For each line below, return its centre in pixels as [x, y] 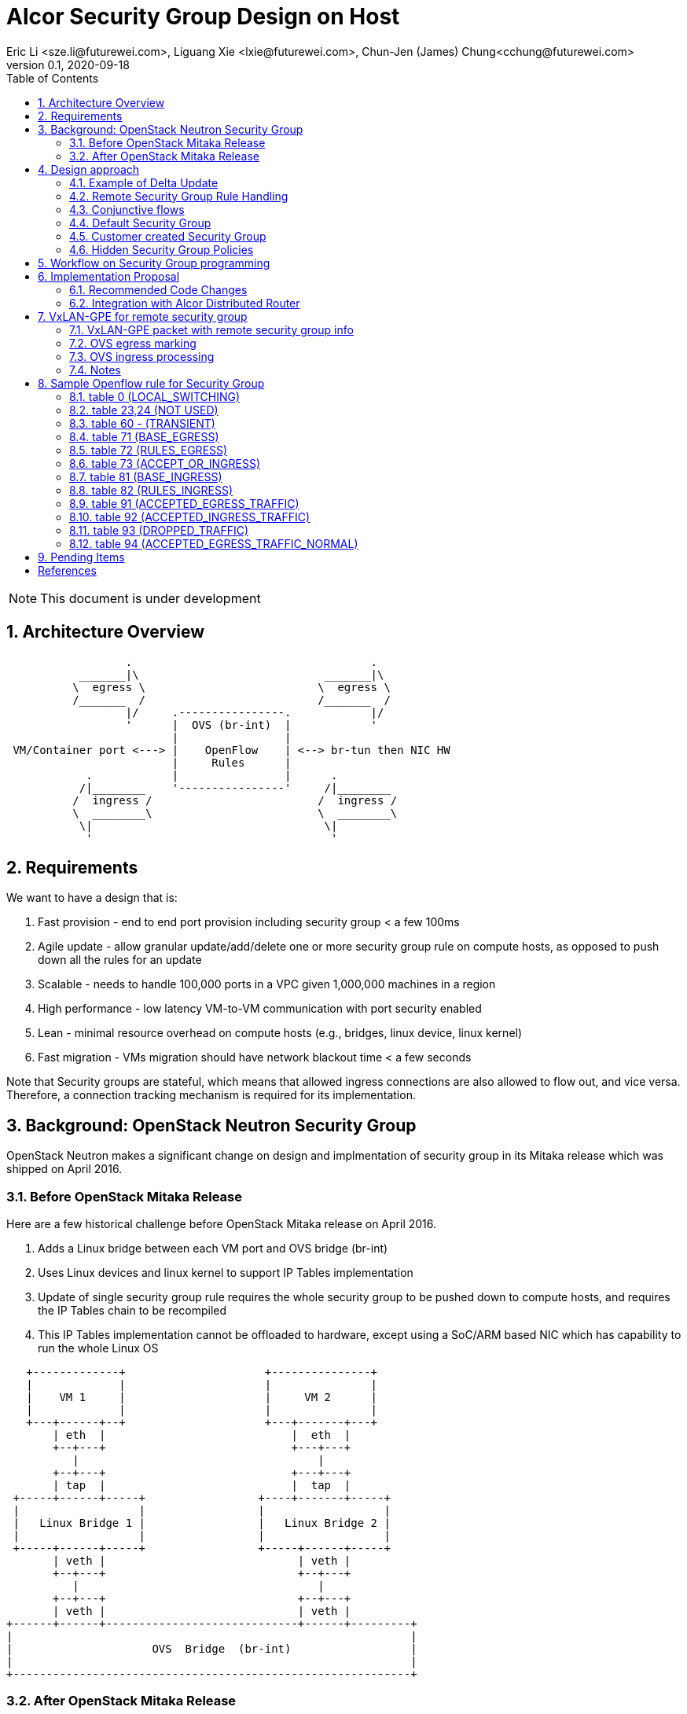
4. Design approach [89, 169]
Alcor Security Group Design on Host [203, 17]
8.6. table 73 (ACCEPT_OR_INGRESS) [165, 463]
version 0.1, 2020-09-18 [68, 64]
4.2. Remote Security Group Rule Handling [179, 196]
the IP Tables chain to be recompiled [132, 1311]
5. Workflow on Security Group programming [154, 263]
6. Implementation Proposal [109, 276]
